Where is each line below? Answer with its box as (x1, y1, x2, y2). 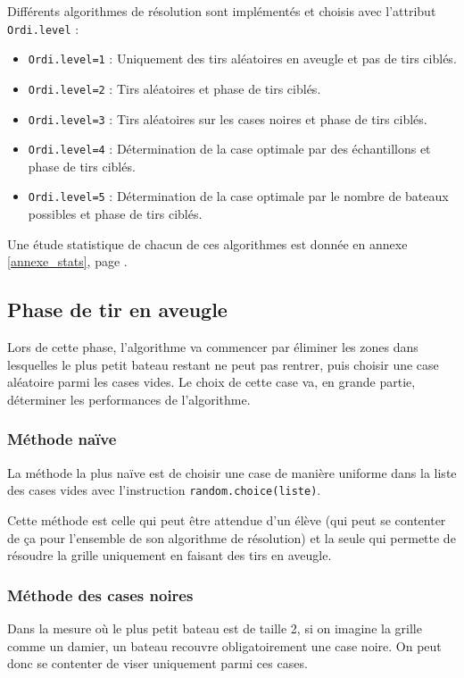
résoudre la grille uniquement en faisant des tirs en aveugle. (7, 546, 332, 565)
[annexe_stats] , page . (7, 252, 128, 271)
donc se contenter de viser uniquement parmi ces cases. (7, 654, 308, 673)
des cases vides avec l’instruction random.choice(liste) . (7, 481, 321, 499)
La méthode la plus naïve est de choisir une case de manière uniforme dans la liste (7, 463, 457, 481)
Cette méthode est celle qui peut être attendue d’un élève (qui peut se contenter (7, 510, 446, 529)
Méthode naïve (7, 428, 117, 450)
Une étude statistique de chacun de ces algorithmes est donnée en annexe (7, 234, 408, 253)
